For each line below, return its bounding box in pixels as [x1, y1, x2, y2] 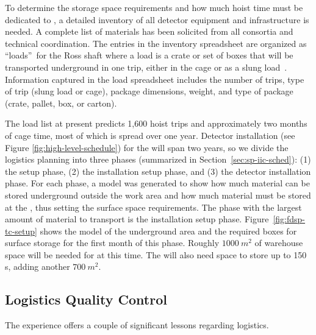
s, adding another [5, 260, 70, 273]
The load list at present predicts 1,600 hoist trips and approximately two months [5, 117, 307, 130]
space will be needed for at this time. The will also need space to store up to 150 [5, 248, 307, 261]
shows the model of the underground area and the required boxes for [40, 224, 297, 237]
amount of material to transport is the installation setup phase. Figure [5, 213, 269, 225]
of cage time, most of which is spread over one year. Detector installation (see [5, 129, 295, 141]
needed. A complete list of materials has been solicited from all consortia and [5, 25, 293, 38]
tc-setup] [5, 224, 37, 237]
